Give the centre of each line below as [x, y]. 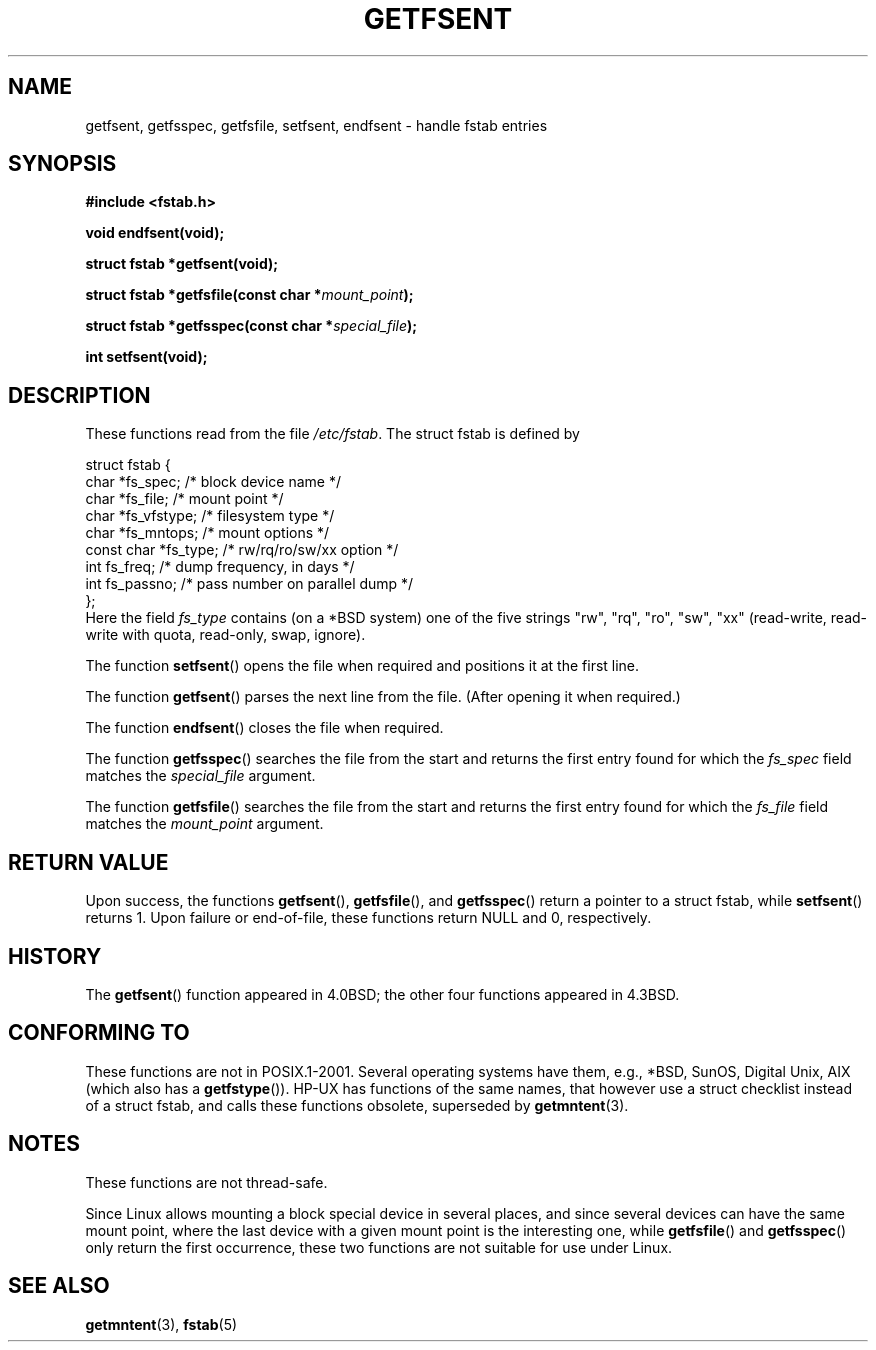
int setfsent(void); [146, 357]
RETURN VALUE [88, 862]
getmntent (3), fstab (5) [161, 1324]
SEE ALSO [59, 1286]
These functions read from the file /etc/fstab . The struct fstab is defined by [332, 434]
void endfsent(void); [155, 233]
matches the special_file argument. [200, 776]
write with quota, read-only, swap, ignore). [225, 635]
